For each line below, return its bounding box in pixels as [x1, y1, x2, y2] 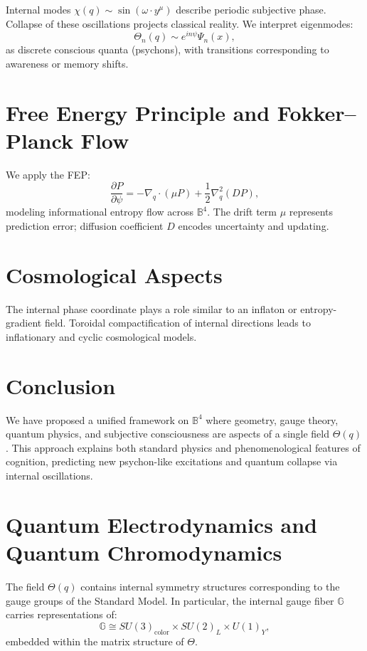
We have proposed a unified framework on [6, 412, 189, 427]
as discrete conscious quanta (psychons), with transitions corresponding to [6, 42, 329, 57]
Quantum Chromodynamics [6, 537, 282, 566]
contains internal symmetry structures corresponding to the [80, 578, 340, 593]
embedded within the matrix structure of [6, 633, 184, 648]
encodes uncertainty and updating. [178, 218, 329, 233]
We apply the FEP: [6, 166, 90, 181]
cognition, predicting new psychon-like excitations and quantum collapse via [6, 454, 338, 469]
